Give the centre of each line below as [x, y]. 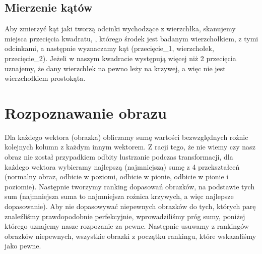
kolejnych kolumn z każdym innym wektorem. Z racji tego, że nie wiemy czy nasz [130, 147]
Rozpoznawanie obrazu [86, 112]
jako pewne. [23, 246]
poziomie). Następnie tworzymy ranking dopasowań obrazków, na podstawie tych [130, 186]
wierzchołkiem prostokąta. [45, 78]
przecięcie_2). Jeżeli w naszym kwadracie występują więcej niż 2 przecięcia [120, 58]
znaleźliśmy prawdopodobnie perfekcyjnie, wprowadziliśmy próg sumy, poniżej [125, 216]
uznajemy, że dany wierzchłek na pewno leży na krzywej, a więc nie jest [115, 68]
